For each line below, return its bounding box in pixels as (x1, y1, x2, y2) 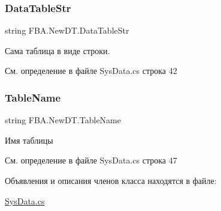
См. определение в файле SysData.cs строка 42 (5, 64, 177, 77)
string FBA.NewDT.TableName (5, 114, 121, 126)
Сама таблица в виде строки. (5, 44, 110, 57)
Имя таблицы (5, 133, 53, 146)
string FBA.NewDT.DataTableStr (5, 24, 129, 37)
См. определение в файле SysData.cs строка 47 (5, 154, 177, 167)
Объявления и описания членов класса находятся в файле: (5, 174, 217, 186)
